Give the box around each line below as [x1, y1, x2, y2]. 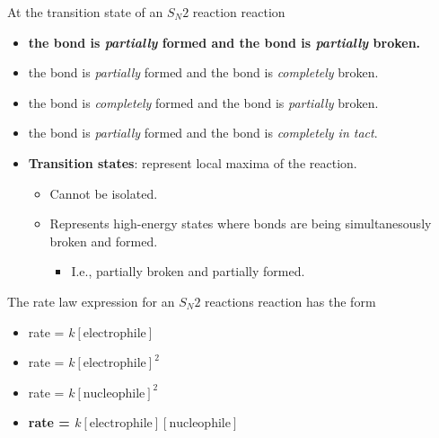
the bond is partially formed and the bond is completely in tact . [28, 123, 378, 142]
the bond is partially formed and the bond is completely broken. [28, 63, 379, 82]
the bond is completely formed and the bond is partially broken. [28, 93, 379, 112]
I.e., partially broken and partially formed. [71, 262, 305, 281]
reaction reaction [192, 3, 285, 21]
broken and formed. [49, 231, 158, 250]
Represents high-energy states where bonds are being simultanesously [49, 214, 432, 233]
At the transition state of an [7, 3, 163, 21]
